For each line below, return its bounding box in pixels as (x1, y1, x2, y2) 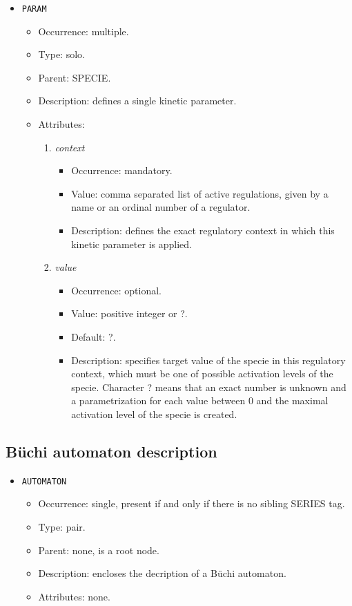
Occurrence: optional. (71, 283, 162, 297)
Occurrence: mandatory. (71, 163, 173, 178)
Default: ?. (71, 329, 116, 343)
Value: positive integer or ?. (71, 306, 188, 321)
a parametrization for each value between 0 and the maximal (71, 393, 329, 408)
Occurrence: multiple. (38, 23, 129, 38)
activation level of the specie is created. (71, 406, 237, 421)
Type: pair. (38, 519, 86, 533)
